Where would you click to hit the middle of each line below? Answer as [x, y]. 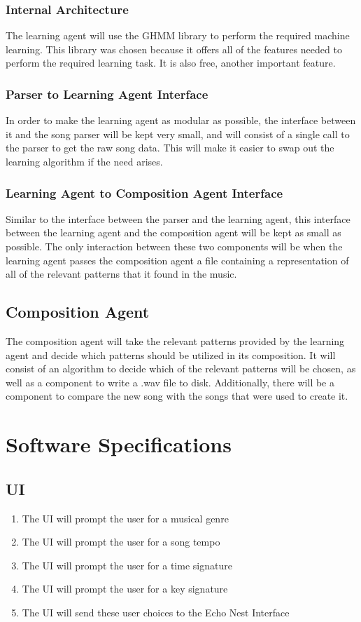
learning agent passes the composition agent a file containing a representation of [177, 260]
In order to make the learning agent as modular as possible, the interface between [181, 120]
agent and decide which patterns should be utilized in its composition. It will [171, 354]
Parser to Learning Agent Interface [107, 94]
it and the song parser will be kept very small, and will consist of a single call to [178, 134]
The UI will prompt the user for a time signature [127, 565]
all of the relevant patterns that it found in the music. [121, 274]
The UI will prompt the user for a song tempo [121, 542]
